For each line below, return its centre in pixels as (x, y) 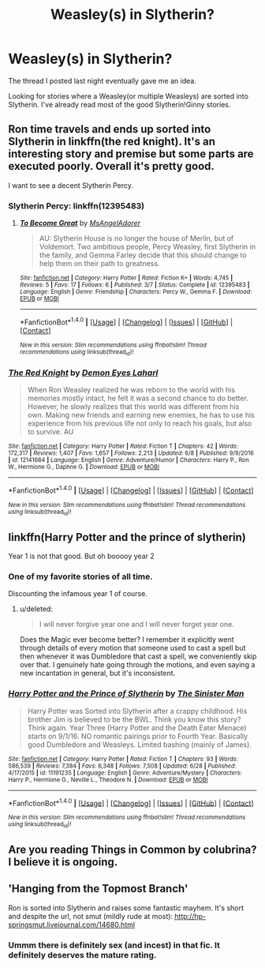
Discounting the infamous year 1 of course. (78, 594)
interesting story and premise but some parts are (131, 154)
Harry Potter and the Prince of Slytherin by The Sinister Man (126, 694)
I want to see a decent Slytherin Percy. (71, 185)
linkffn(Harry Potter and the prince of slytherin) (127, 537)
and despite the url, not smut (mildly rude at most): (91, 916)
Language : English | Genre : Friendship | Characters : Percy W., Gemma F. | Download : (136, 292)
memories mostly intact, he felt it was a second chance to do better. (138, 398)
